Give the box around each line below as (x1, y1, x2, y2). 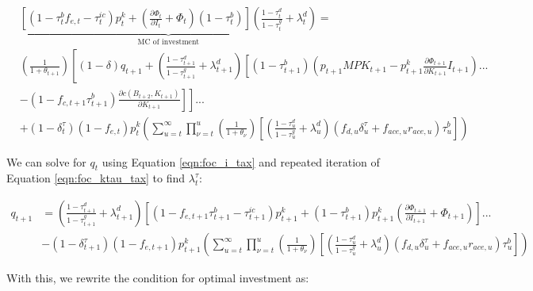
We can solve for (6, 153, 86, 170)
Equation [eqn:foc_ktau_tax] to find (6, 170, 186, 186)
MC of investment (137, 37, 200, 46)
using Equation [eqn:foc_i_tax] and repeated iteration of (102, 153, 380, 170)
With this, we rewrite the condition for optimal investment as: (6, 270, 309, 286)
